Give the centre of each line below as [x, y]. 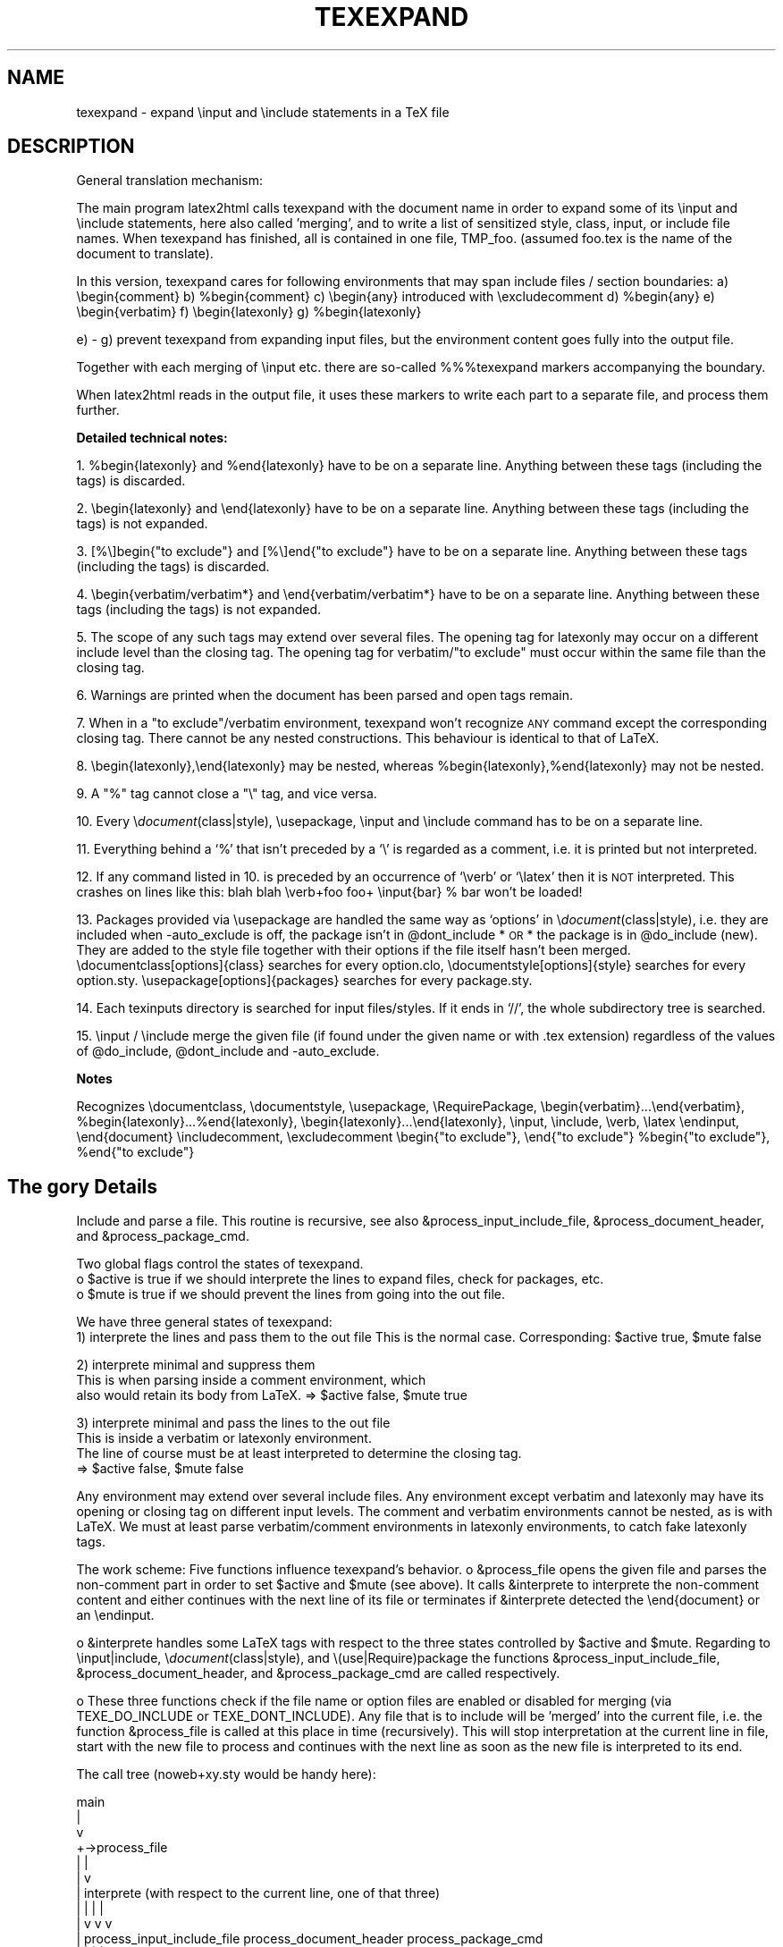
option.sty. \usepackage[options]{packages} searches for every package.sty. [304, 981]
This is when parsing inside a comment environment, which [251, 1380]
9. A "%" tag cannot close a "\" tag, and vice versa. [227, 794]
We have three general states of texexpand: [204, 1322]
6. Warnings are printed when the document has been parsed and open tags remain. [325, 695]
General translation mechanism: [170, 181]
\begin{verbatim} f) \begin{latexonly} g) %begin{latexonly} [249, 312]
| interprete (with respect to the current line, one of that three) [258, 1893]
